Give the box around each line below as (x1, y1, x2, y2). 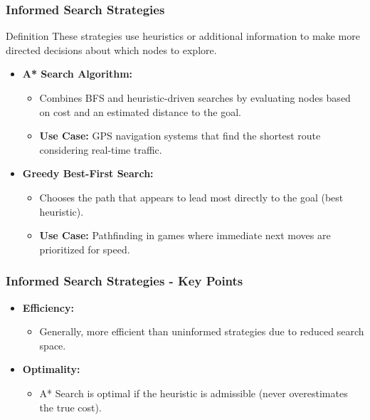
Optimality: (22, 362, 80, 377)
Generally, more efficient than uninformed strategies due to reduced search (39, 324, 364, 339)
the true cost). (39, 399, 102, 414)
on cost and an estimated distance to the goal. (39, 104, 241, 119)
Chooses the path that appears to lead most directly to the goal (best (39, 189, 344, 204)
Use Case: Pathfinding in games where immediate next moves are (39, 228, 331, 243)
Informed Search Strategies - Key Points (6, 272, 243, 290)
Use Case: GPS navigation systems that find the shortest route (39, 128, 321, 143)
